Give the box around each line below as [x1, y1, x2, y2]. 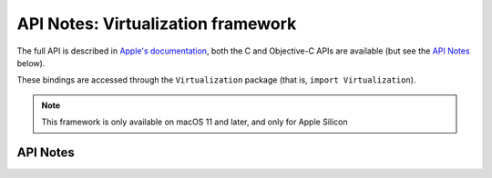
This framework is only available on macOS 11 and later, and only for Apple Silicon [41, 116, 348, 127]
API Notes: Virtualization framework [16, 14, 297, 34]
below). [16, 57, 46, 68]
